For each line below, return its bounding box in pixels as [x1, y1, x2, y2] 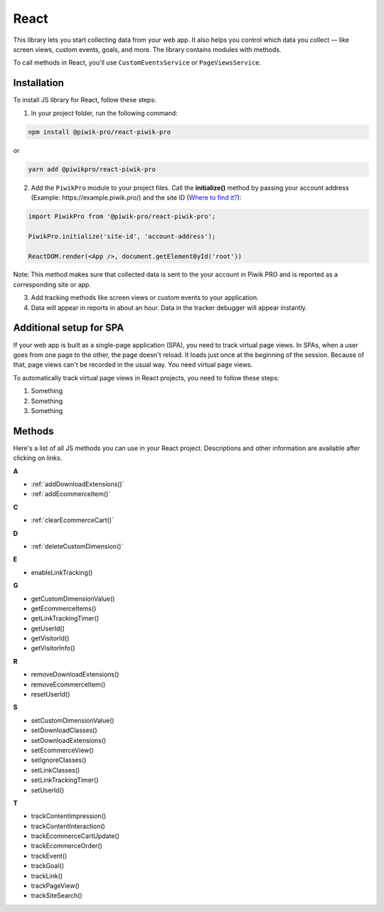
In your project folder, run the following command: [31, 109, 178, 117]
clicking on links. [13, 454, 63, 462]
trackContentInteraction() [31, 822, 106, 830]
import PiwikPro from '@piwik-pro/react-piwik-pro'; [28, 212, 216, 220]
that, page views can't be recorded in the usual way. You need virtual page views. [13, 360, 253, 369]
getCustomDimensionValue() [31, 594, 115, 603]
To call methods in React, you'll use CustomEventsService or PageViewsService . [13, 58, 262, 67]
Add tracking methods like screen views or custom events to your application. [31, 294, 259, 302]
